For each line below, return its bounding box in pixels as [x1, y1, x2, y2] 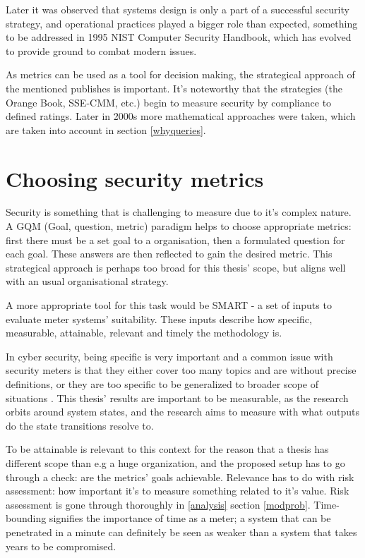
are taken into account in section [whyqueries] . [6, 122, 206, 137]
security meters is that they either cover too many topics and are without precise [6, 363, 357, 377]
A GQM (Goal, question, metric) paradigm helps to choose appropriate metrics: [6, 219, 352, 233]
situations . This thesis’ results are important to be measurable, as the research [6, 390, 349, 405]
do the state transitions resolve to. [6, 418, 154, 432]
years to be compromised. [6, 538, 116, 553]
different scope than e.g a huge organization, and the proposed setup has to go [6, 455, 345, 470]
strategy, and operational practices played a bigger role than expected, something [6, 16, 358, 30]
